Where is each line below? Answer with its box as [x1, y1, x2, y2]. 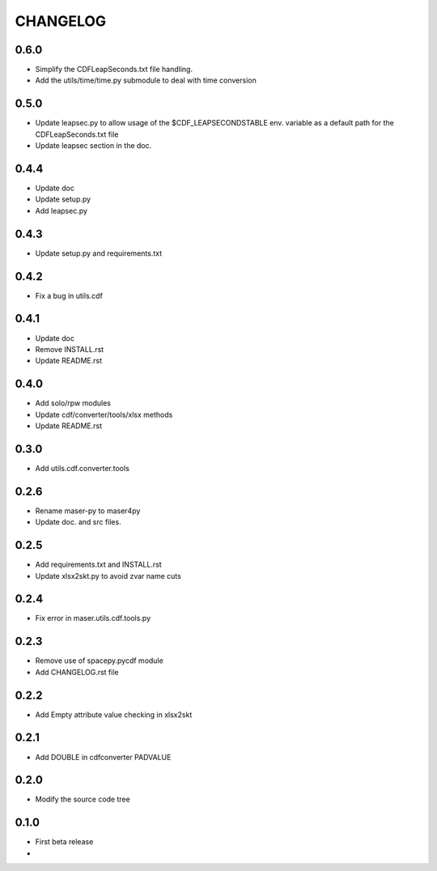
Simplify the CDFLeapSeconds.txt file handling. [35, 65, 193, 74]
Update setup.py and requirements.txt [35, 248, 163, 258]
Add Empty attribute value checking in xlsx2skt [35, 709, 193, 720]
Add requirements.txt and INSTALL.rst [35, 559, 162, 570]
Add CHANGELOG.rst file [35, 667, 119, 677]
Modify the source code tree [35, 794, 131, 805]
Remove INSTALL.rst [35, 344, 104, 354]
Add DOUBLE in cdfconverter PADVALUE [35, 752, 172, 762]
